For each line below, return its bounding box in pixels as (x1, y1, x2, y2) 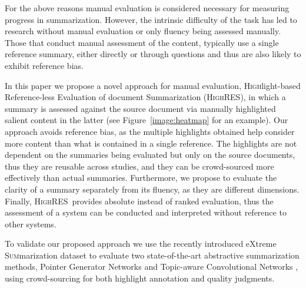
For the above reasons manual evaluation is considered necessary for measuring (5, 2, 290, 14)
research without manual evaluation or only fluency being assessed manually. (5, 25, 281, 37)
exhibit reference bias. (5, 59, 84, 71)
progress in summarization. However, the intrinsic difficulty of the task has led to (5, 13, 297, 25)
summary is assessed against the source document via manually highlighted (5, 102, 276, 114)
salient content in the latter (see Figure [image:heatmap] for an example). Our (5, 114, 288, 126)
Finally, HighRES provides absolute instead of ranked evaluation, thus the (5, 194, 274, 207)
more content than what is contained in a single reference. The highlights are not (5, 137, 297, 149)
